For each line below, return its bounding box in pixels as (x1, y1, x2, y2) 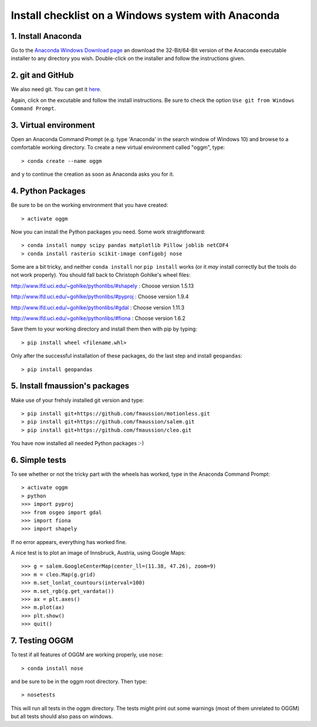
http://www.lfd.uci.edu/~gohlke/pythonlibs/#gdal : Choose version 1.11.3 (11, 304, 185, 311)
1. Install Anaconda (11, 31, 82, 41)
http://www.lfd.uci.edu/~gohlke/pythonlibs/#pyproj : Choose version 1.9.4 (11, 293, 189, 300)
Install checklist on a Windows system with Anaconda (11, 9, 280, 22)
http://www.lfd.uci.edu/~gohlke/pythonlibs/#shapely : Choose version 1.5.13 (11, 282, 194, 289)
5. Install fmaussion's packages (11, 381, 130, 391)
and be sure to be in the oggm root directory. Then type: (11, 678, 147, 685)
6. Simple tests (11, 455, 67, 465)
